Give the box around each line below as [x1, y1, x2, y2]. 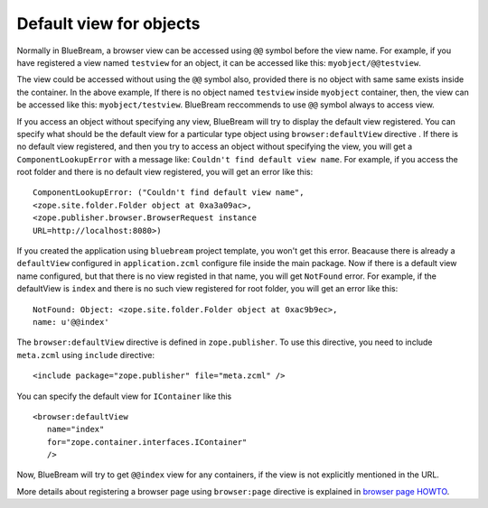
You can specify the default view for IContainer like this [16, 391, 232, 402]
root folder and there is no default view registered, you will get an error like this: [16, 167, 314, 178]
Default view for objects [16, 14, 201, 33]
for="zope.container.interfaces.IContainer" [46, 437, 248, 447]
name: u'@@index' [33, 317, 109, 327]
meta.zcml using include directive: [16, 349, 155, 360]
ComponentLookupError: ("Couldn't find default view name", [33, 188, 305, 198]
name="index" [46, 424, 105, 435]
